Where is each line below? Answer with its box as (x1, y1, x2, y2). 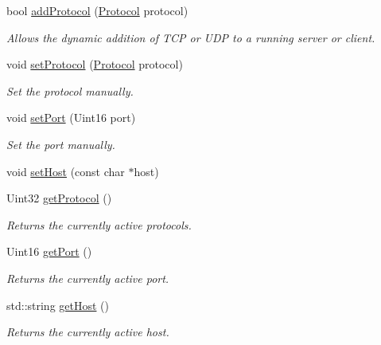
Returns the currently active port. (6, 269, 169, 286)
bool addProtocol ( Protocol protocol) (6, 2, 189, 18)
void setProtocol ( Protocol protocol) (6, 56, 183, 73)
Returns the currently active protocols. (6, 216, 192, 233)
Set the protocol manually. (6, 82, 134, 99)
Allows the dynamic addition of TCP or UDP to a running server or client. (6, 29, 375, 45)
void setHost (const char (6, 163, 125, 179)
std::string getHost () (6, 296, 110, 313)
